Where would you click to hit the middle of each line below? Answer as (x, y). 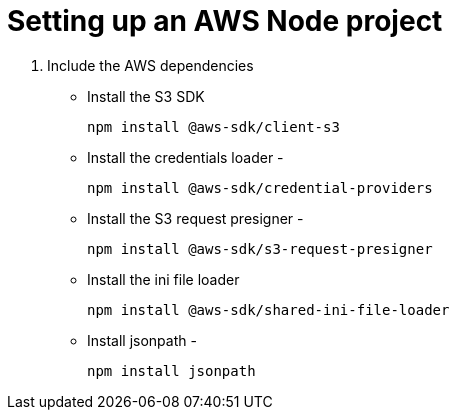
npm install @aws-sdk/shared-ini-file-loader (268, 309)
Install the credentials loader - (185, 157)
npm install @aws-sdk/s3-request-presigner (260, 248)
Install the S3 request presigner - (195, 218)
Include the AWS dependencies (150, 65)
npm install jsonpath (171, 370)
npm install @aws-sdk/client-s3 (213, 126)
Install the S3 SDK (146, 96)
